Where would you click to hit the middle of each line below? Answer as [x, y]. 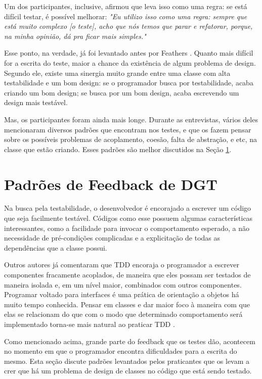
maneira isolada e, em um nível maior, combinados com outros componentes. [123, 284]
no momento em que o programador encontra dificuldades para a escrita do [121, 351]
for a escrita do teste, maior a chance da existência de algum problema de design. [130, 62]
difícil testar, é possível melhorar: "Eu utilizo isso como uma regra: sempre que [126, 16]
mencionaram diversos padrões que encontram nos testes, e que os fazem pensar [128, 129]
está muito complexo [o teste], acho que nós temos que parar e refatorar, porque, [128, 26]
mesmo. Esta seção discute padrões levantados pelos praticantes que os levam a [127, 361]
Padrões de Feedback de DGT [111, 184]
